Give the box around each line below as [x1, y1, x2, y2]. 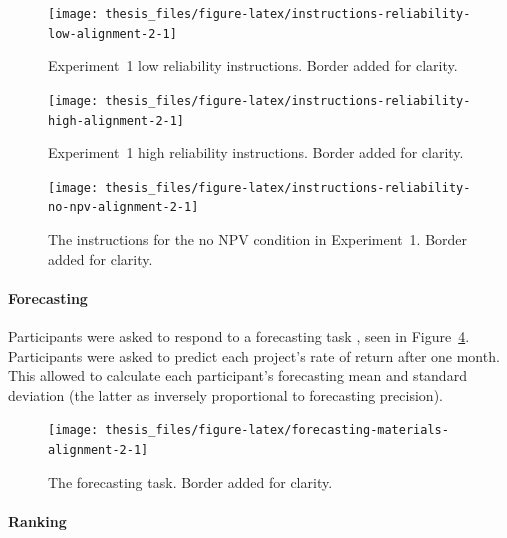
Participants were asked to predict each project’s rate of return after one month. [8, 345, 500, 366]
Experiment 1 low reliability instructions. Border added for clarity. [48, 55, 458, 76]
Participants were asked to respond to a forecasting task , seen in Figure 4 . [8, 326, 470, 347]
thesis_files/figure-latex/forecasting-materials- [105, 423, 449, 438]
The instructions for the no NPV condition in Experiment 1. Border [48, 229, 468, 250]
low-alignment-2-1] [48, 26, 177, 41]
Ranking [8, 510, 67, 531]
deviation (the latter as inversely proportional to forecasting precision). [8, 384, 443, 405]
